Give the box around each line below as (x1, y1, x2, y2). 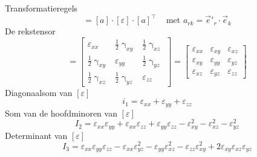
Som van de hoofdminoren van (5, 106, 117, 119)
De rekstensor (5, 25, 56, 37)
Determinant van (5, 129, 68, 141)
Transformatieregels (5, 2, 78, 14)
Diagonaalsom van (5, 86, 73, 98)
